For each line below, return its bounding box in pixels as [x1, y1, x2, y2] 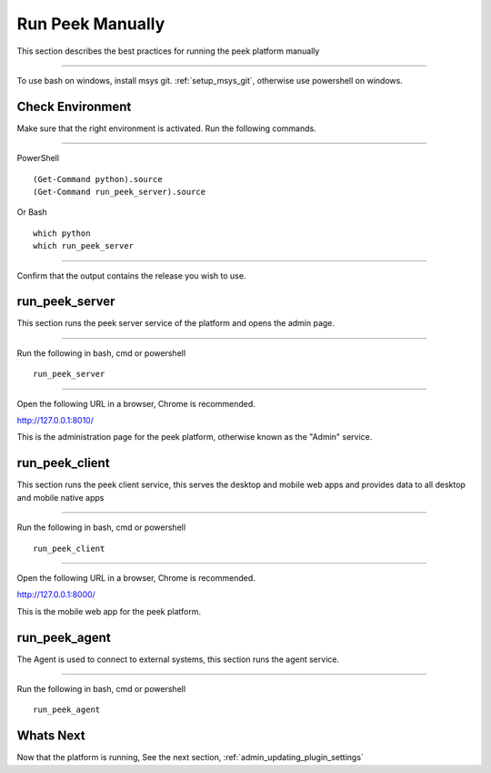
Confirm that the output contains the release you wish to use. [16, 270, 246, 281]
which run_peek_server [33, 241, 135, 251]
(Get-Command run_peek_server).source [33, 187, 206, 198]
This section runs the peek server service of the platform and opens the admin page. [16, 318, 336, 329]
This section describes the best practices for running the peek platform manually [16, 46, 320, 56]
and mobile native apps [16, 492, 105, 503]
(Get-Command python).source [33, 174, 163, 184]
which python [33, 228, 91, 239]
